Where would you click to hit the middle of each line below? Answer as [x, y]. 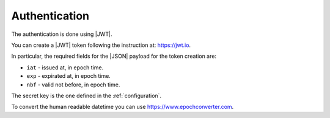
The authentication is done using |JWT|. [62, 34]
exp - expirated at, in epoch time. [69, 76]
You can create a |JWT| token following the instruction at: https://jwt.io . [101, 45]
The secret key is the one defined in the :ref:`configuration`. [86, 95]
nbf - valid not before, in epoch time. [73, 85]
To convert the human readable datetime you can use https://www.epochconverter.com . [123, 107]
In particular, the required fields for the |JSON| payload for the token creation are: [114, 56]
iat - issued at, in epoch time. [65, 68]
